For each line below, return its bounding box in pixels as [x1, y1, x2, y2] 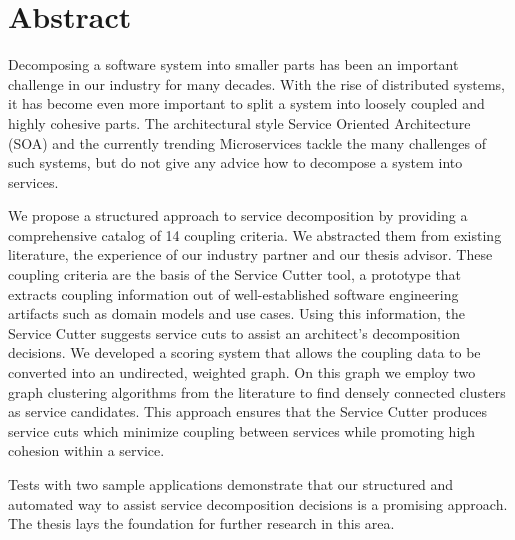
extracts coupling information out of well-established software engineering [8, 283, 459, 304]
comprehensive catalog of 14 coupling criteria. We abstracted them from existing [8, 224, 502, 245]
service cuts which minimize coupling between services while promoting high [8, 420, 476, 441]
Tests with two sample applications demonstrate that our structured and [8, 474, 454, 494]
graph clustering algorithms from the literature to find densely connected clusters [8, 381, 506, 402]
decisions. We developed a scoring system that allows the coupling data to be [8, 342, 481, 363]
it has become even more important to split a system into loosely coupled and [8, 93, 485, 114]
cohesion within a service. [8, 440, 165, 461]
